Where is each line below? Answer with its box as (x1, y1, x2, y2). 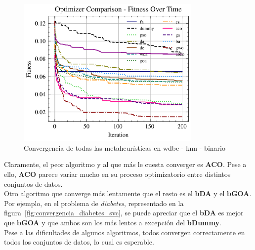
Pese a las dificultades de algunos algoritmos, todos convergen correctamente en (4, 227, 245, 237)
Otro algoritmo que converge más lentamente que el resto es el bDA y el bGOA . (4, 188, 252, 199)
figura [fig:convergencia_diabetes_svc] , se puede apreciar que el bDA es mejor (4, 208, 244, 218)
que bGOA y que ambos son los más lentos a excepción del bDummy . (4, 217, 221, 227)
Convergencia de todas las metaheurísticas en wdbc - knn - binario (24, 142, 225, 153)
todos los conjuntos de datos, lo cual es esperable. (4, 237, 154, 247)
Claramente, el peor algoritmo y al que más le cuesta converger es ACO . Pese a (4, 159, 247, 169)
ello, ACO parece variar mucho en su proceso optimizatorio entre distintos (4, 169, 231, 179)
